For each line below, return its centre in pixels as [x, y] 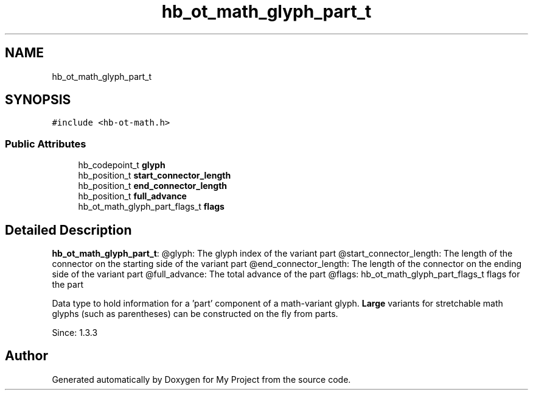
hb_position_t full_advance [132, 196]
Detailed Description [68, 230]
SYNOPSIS [38, 100]
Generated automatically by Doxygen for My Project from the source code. [201, 379]
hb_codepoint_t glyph [122, 165]
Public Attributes [46, 144]
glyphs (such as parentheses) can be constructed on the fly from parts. [195, 314]
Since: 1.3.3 [75, 333]
